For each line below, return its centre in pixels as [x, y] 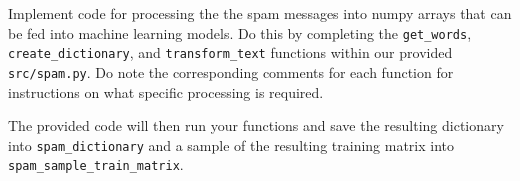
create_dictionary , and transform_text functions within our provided [230, 52]
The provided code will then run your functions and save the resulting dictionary [256, 125]
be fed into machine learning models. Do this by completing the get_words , [240, 32]
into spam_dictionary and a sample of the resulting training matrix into [231, 144]
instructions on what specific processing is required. [166, 91]
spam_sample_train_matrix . [96, 164]
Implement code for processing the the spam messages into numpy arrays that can [260, 13]
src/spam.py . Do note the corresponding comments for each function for [231, 71]
